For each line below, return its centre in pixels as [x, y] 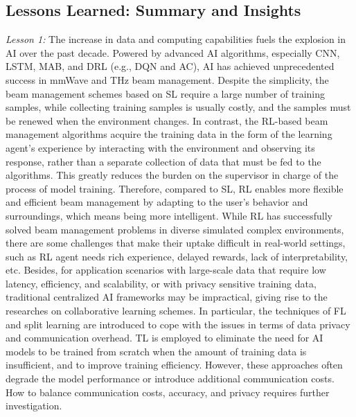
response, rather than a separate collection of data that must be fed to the [163, 161]
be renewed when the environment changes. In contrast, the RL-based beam [167, 120]
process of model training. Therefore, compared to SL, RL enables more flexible [175, 188]
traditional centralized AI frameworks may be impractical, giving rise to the [167, 297]
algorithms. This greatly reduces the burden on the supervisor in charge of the [172, 175]
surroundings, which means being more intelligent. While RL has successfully [169, 215]
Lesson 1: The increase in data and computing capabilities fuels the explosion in [176, 39]
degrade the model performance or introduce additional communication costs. [170, 379]
